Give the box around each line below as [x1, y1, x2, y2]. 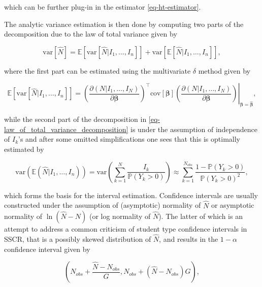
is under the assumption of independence [130, 123, 257, 134]
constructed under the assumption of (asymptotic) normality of [4, 200, 201, 210]
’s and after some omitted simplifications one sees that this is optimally [18, 134, 240, 144]
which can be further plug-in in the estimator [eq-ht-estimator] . [4, 2, 201, 12]
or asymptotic [211, 200, 254, 210]
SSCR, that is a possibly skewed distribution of [4, 233, 151, 244]
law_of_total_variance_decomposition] [4, 123, 128, 134]
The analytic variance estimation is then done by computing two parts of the [4, 18, 244, 29]
